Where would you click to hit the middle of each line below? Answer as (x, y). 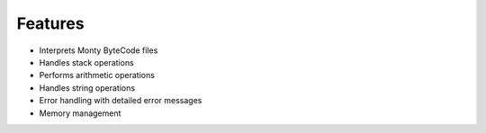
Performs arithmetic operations (97, 75)
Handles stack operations (86, 62)
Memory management (80, 113)
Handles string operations (87, 88)
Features (50, 23)
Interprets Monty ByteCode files (99, 50)
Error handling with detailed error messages (121, 101)
